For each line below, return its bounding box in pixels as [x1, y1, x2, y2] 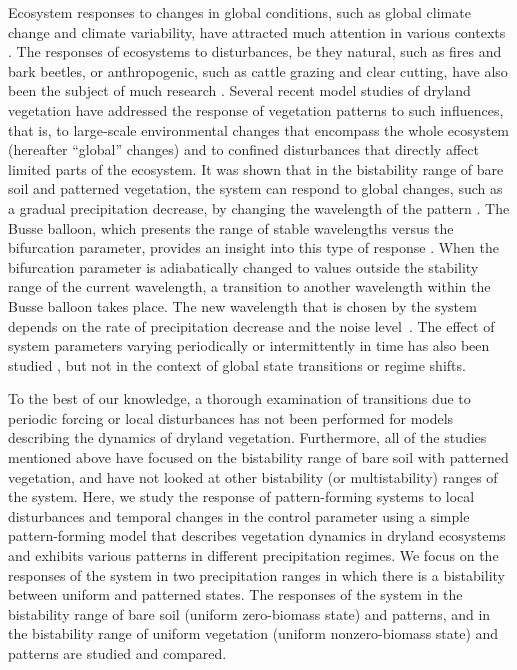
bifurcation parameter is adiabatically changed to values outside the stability [8, 256, 479, 277]
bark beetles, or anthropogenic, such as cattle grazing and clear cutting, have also [8, 60, 508, 81]
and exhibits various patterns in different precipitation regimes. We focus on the [8, 545, 499, 566]
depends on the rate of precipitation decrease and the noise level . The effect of [8, 315, 495, 336]
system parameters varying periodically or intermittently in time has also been [8, 335, 490, 356]
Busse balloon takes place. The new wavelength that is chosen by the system [8, 295, 477, 316]
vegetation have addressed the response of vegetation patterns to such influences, [8, 99, 504, 120]
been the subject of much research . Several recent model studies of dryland [8, 80, 471, 101]
